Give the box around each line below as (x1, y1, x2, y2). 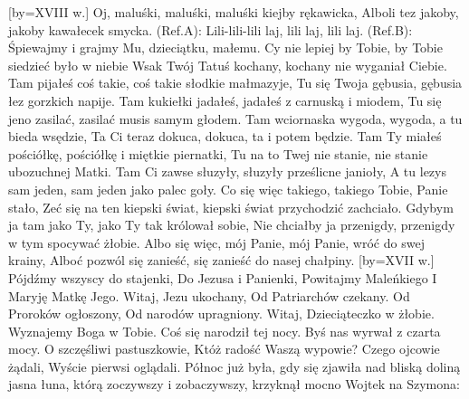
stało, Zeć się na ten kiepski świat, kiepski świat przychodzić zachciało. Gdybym (8, 197, 454, 216)
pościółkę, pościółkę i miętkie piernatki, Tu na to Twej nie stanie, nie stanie (8, 144, 428, 163)
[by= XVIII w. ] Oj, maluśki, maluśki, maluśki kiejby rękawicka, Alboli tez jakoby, (8, 3, 459, 21)
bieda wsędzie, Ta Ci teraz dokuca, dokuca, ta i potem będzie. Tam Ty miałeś (8, 127, 442, 146)
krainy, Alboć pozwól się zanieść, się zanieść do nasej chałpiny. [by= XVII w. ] (8, 251, 435, 270)
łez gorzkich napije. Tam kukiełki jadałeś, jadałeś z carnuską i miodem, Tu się (8, 90, 442, 109)
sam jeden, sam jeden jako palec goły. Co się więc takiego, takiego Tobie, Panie (8, 179, 448, 198)
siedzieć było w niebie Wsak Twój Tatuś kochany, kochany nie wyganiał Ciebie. (8, 55, 447, 74)
